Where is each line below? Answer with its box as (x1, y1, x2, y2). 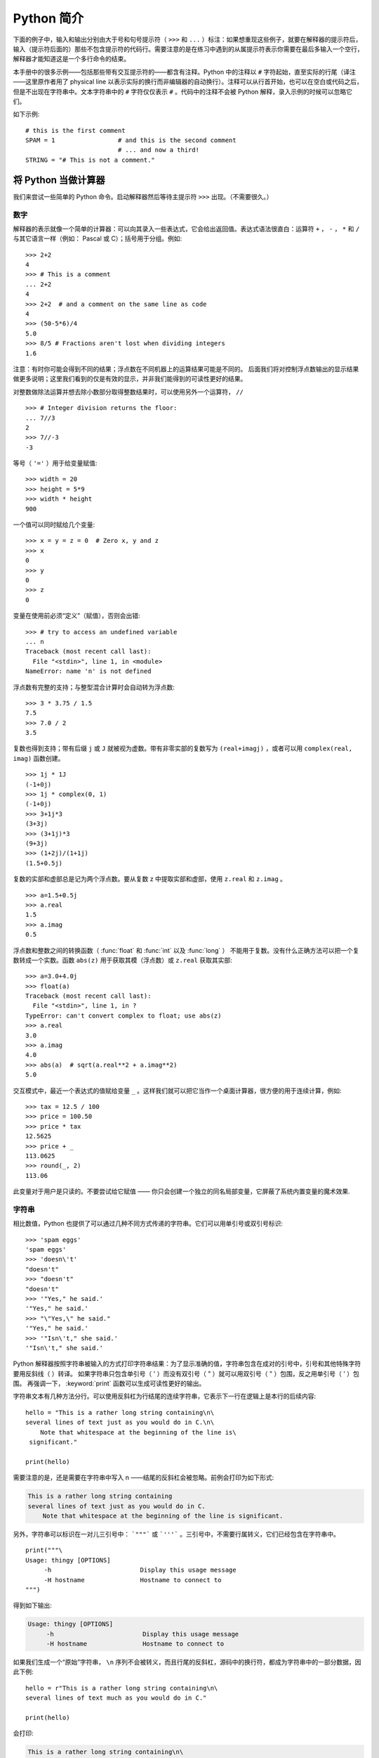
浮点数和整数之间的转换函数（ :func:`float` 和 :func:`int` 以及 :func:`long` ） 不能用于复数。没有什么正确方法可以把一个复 (13, 946, 359, 954)
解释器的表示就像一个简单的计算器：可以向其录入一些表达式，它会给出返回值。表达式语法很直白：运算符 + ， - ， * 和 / (13, 224, 360, 233)
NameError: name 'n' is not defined (25, 667, 152, 675)
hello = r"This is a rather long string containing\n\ (25, 1684, 218, 1692)
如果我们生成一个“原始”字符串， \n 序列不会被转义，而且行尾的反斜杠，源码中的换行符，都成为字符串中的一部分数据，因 (13, 1658, 361, 1667)
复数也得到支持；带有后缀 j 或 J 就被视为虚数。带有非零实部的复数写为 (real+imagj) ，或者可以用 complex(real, (13, 744, 353, 752)
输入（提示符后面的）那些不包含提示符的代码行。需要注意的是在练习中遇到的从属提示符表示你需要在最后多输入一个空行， (13, 44, 364, 53)
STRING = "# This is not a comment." (25, 155, 156, 164)
